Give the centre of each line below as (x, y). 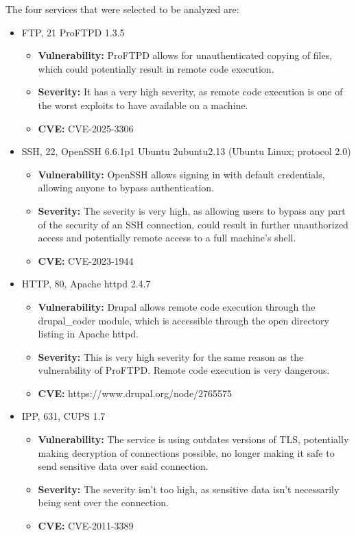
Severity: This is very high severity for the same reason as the (171, 356)
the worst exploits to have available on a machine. (143, 105)
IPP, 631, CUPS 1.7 (63, 416)
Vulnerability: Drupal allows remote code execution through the (177, 306)
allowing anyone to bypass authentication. (126, 188)
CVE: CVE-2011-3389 (86, 526)
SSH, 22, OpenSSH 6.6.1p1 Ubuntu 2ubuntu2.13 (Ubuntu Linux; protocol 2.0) (186, 151)
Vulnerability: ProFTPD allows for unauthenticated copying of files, (185, 55)
